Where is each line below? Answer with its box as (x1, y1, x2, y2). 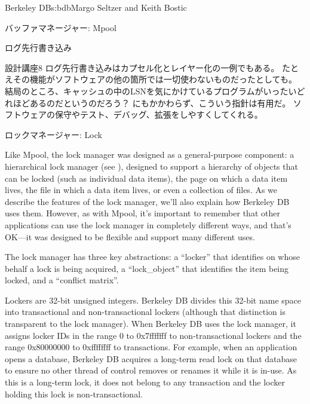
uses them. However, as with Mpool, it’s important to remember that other (5, 207, 280, 219)
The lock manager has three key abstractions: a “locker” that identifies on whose (5, 250, 300, 263)
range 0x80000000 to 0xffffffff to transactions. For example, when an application (5, 341, 297, 353)
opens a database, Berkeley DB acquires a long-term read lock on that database (5, 352, 297, 365)
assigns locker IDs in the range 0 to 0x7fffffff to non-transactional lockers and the (5, 329, 302, 341)
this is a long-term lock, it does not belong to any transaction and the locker (5, 376, 286, 388)
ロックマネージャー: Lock (5, 128, 102, 140)
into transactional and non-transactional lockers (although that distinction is (5, 305, 286, 318)
